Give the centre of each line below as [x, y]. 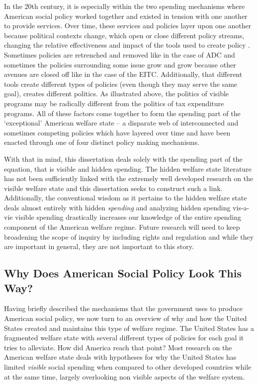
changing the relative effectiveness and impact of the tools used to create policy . [127, 45]
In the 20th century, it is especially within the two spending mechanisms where [125, 6]
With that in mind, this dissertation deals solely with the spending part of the [123, 159]
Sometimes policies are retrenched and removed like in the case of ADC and [120, 54]
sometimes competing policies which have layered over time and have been [117, 132]
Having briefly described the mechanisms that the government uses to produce [124, 308]
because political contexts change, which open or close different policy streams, [124, 35]
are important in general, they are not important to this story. [99, 246]
